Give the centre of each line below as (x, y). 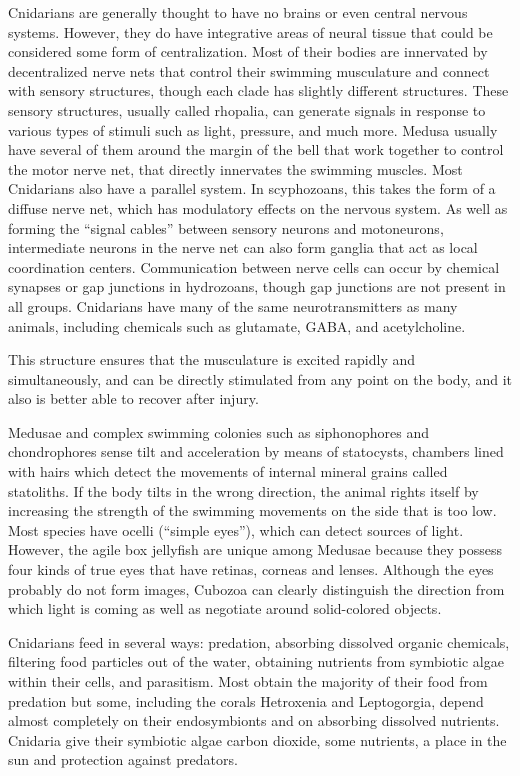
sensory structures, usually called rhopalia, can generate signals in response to (247, 109)
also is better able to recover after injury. (133, 398)
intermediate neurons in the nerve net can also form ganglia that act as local (243, 247)
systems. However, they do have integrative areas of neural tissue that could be (250, 31)
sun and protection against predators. (123, 759)
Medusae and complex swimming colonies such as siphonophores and (218, 431)
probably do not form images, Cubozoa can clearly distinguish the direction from (256, 588)
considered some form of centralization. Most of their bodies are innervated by (248, 51)
